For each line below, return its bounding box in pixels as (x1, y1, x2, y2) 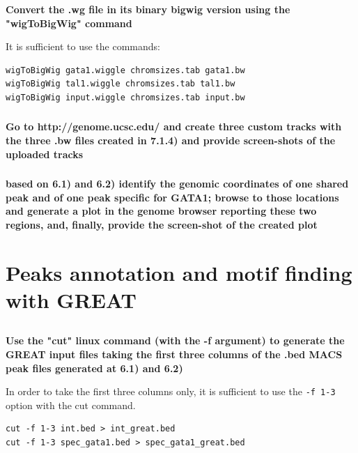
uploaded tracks (6, 146, 84, 161)
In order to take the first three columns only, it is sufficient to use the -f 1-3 (6, 384, 336, 399)
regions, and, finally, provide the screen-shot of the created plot (6, 217, 318, 231)
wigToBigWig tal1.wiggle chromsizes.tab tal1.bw (6, 79, 235, 89)
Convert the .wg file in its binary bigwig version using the (6, 1, 290, 16)
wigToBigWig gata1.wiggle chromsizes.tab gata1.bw (6, 65, 245, 75)
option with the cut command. (6, 397, 136, 412)
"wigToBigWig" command (6, 15, 132, 30)
